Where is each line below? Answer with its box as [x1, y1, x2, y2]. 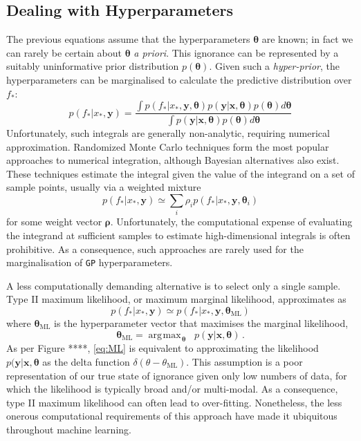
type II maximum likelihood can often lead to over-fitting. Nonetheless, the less [6, 395, 342, 409]
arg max [148, 330, 181, 340]
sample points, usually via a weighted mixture [6, 180, 201, 194]
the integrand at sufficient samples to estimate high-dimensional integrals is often [6, 227, 351, 242]
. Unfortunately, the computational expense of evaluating [110, 214, 353, 229]
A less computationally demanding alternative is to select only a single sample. [6, 278, 341, 292]
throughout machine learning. [6, 422, 131, 436]
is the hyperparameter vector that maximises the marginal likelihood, [53, 315, 349, 330]
